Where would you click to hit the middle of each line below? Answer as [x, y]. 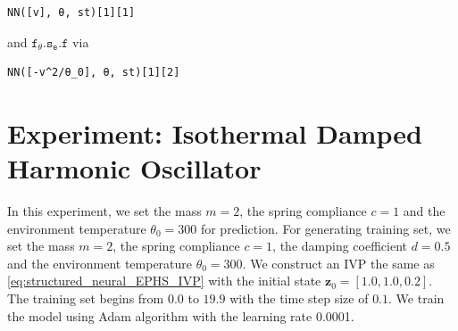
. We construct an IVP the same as [338, 263]
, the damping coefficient [340, 246]
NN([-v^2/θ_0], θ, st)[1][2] [94, 73]
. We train [416, 298]
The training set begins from [86, 298]
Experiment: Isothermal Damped [215, 132]
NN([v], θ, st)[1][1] [71, 12]
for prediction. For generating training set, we [325, 228]
